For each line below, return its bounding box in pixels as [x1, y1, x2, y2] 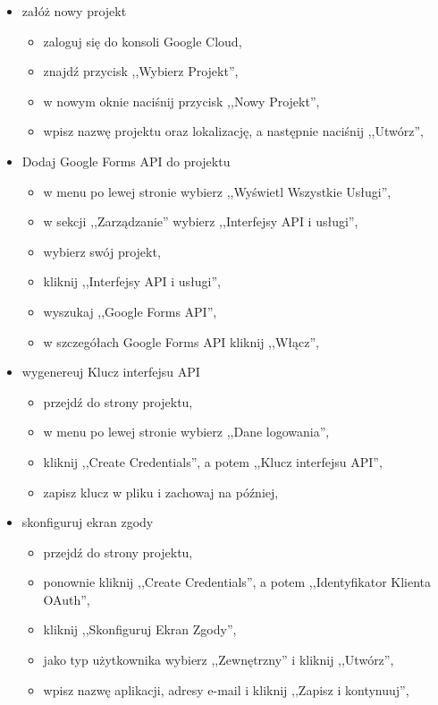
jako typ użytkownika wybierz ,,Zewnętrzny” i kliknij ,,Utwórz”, [43, 650, 394, 669]
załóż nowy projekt [21, 2, 127, 20]
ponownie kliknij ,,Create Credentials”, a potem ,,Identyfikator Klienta [43, 573, 432, 591]
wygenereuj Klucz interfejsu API [21, 362, 200, 381]
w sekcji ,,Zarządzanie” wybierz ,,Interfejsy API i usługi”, [43, 212, 358, 231]
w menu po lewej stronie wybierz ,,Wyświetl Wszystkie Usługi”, [43, 182, 392, 200]
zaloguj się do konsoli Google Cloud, [43, 31, 242, 50]
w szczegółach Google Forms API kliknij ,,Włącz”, [43, 332, 319, 351]
